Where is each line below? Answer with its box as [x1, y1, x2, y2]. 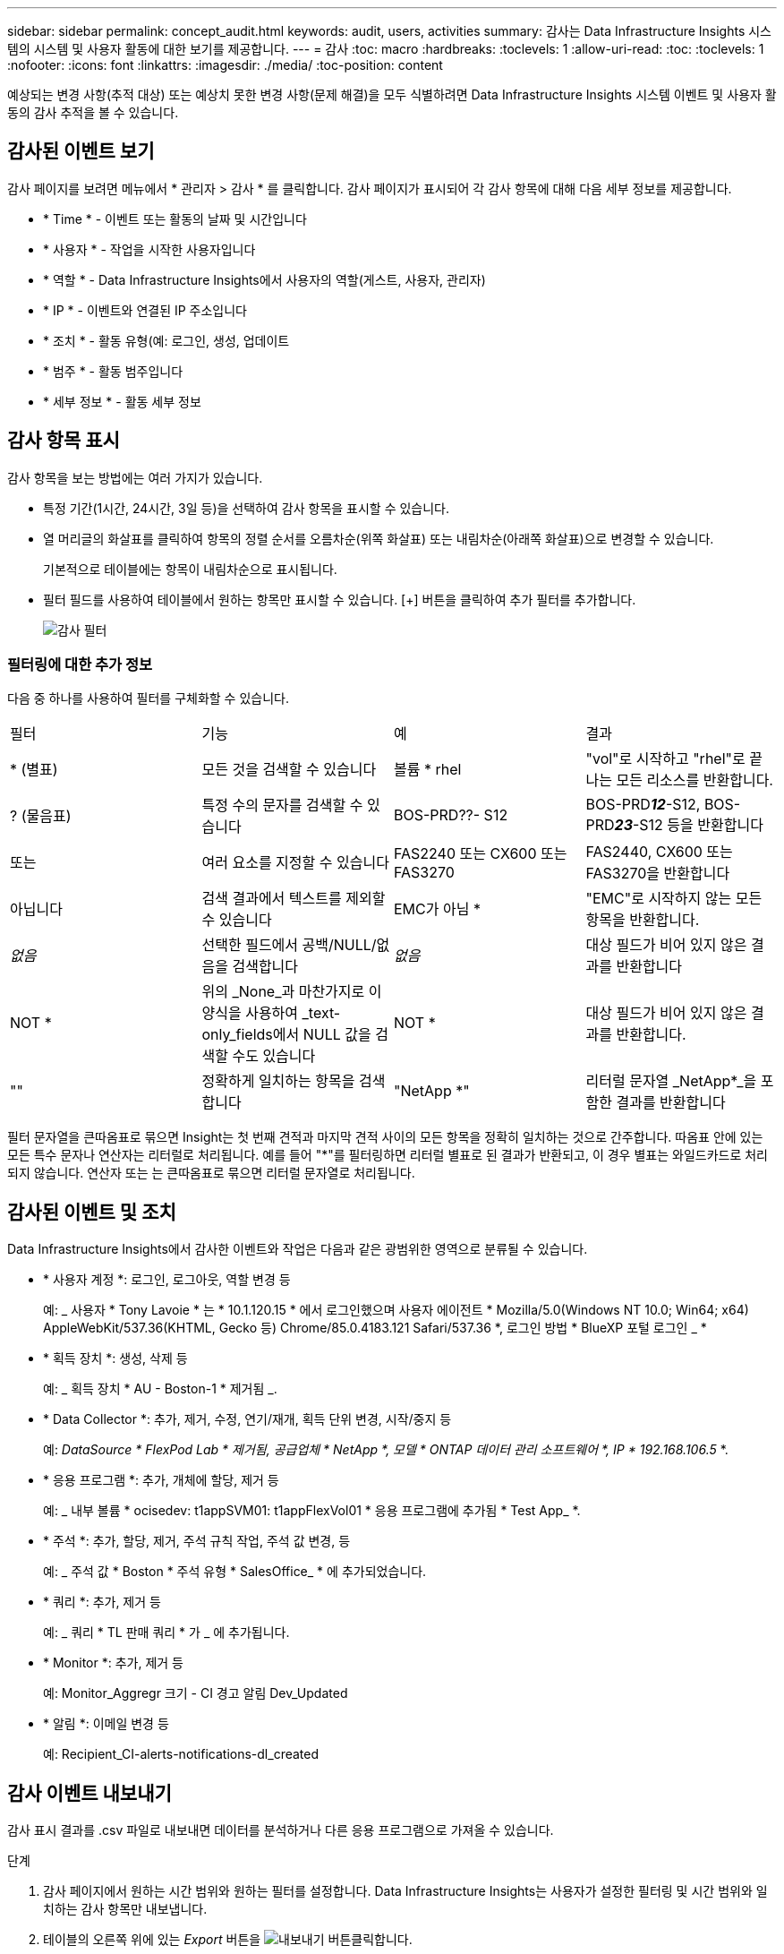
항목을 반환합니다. [585, 911, 700, 930]
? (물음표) [10, 807, 72, 826]
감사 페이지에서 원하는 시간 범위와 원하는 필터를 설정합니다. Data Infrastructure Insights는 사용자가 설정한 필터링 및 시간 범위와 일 [43, 1883, 768, 1899]
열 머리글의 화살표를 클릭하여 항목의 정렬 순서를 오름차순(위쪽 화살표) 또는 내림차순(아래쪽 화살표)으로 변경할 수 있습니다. [43, 530, 714, 546]
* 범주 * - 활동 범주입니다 [43, 363, 183, 379]
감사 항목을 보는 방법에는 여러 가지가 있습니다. [7, 469, 263, 485]
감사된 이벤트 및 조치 [7, 1200, 176, 1223]
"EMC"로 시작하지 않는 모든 [585, 889, 763, 908]
